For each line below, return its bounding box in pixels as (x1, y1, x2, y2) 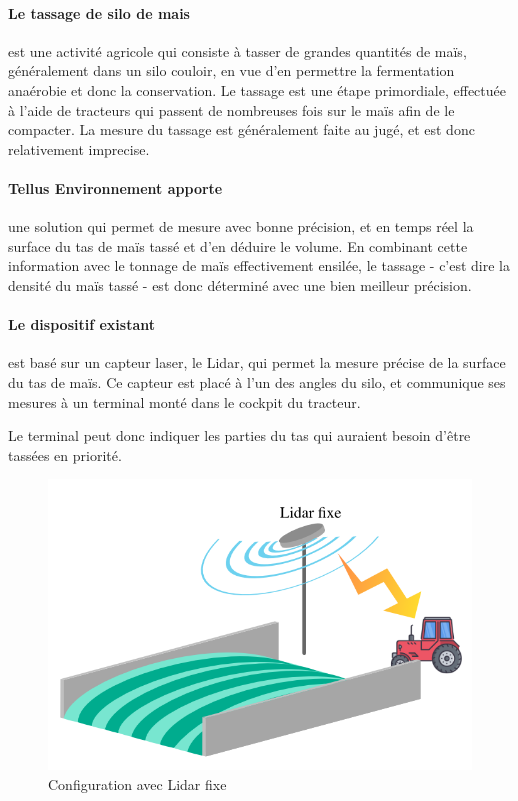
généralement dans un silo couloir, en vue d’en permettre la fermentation (8, 60, 455, 81)
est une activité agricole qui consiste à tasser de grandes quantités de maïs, (8, 40, 467, 61)
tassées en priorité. (8, 444, 122, 465)
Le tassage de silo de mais (8, 2, 190, 23)
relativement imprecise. (8, 138, 150, 159)
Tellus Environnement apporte (8, 177, 223, 198)
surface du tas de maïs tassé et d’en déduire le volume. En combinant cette (8, 235, 468, 256)
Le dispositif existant (8, 314, 155, 335)
